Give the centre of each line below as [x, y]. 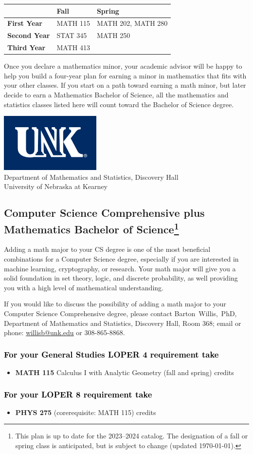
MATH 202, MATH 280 [132, 23]
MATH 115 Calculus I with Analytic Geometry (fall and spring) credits [125, 372]
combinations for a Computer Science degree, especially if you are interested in [121, 259]
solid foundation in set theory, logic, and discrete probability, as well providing [121, 278]
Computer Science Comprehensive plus [104, 213]
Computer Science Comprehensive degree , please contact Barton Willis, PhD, [120, 313]
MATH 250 [113, 35]
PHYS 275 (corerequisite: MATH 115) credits [86, 412]
